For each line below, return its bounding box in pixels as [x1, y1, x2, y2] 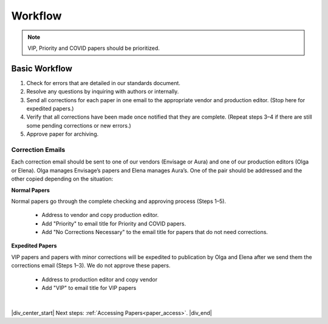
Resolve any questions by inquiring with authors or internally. [26, 88, 179, 95]
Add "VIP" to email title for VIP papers [41, 284, 137, 292]
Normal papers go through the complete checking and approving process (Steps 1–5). [11, 198, 227, 205]
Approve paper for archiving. [26, 131, 99, 138]
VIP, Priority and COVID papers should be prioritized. [27, 44, 160, 52]
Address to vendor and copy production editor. [41, 212, 159, 219]
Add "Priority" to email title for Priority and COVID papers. [41, 219, 186, 227]
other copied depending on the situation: [11, 175, 114, 182]
